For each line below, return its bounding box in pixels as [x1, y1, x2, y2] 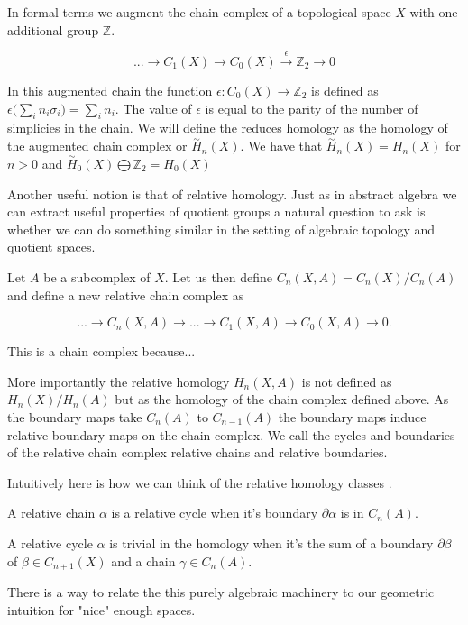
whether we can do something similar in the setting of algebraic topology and [7, 219, 436, 238]
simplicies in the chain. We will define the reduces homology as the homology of [7, 118, 448, 137]
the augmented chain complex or [7, 136, 188, 155]
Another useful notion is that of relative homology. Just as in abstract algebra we [7, 184, 457, 203]
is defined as [310, 80, 379, 99]
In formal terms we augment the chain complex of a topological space [7, 3, 391, 21]
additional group [7, 20, 99, 39]
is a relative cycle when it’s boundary [111, 503, 318, 522]
